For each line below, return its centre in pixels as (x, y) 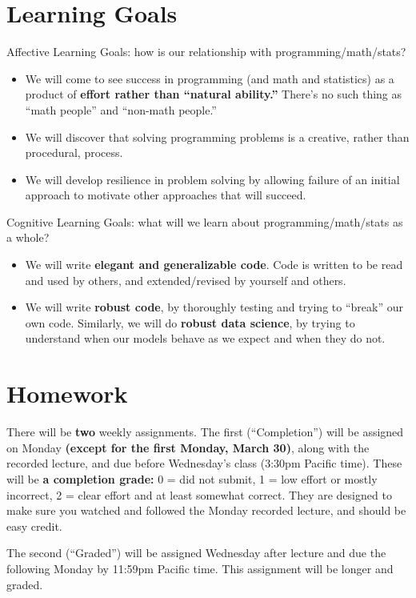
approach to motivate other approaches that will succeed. (166, 195)
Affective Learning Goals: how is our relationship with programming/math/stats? (206, 52)
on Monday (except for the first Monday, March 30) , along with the (188, 447)
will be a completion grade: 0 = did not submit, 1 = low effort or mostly (192, 478)
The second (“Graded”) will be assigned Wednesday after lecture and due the (196, 553)
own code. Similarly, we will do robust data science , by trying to (190, 322)
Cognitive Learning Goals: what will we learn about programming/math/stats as (205, 221)
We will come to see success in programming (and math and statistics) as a (210, 78)
